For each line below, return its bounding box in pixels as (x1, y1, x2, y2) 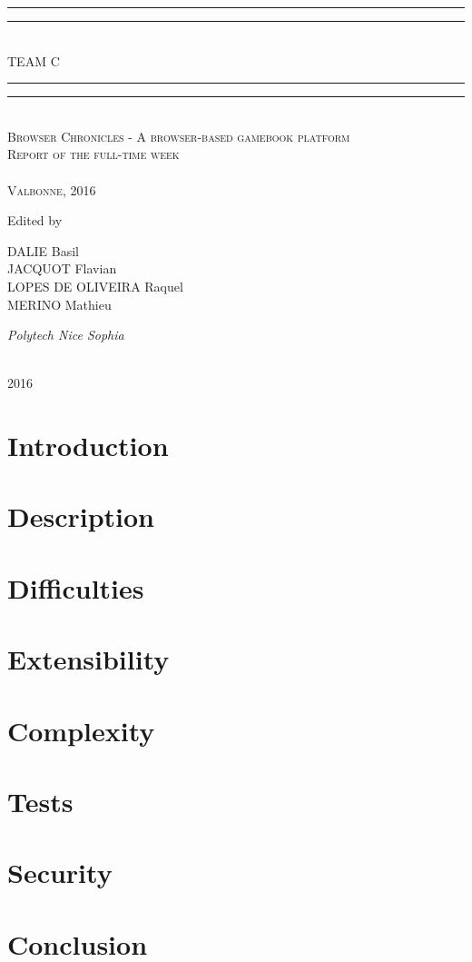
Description (7, 498, 155, 535)
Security (7, 854, 113, 891)
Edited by (7, 211, 63, 230)
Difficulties (7, 569, 144, 606)
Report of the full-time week (7, 144, 180, 164)
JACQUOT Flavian (7, 259, 117, 278)
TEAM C (7, 51, 60, 70)
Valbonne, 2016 (7, 180, 96, 199)
